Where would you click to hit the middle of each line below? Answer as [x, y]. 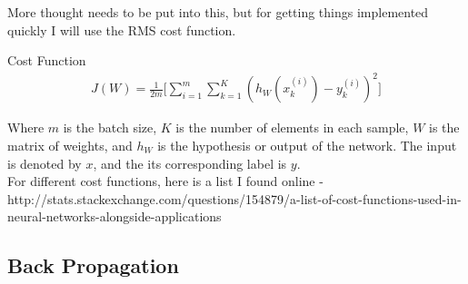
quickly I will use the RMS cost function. [122, 29]
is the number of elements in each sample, [292, 127]
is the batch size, [110, 127]
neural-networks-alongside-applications [115, 216]
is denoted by [45, 163]
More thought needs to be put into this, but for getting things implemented [218, 12]
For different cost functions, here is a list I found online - [165, 181]
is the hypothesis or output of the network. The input [307, 145]
